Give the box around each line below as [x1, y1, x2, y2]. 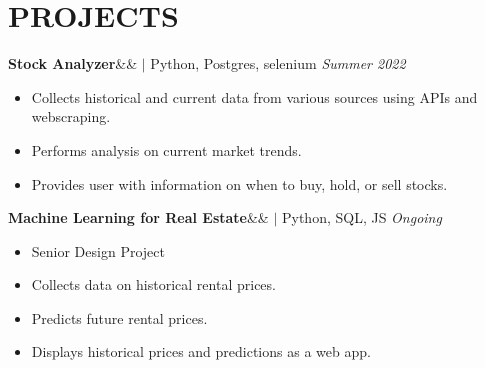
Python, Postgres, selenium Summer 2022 [150, 53, 406, 74]
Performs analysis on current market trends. [31, 139, 302, 160]
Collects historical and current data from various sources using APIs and [31, 86, 478, 107]
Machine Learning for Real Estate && [8, 207, 269, 228]
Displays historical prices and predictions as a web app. [31, 341, 371, 362]
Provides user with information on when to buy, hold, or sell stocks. [31, 173, 448, 194]
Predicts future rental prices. [31, 307, 208, 328]
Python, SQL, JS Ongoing [281, 207, 442, 228]
